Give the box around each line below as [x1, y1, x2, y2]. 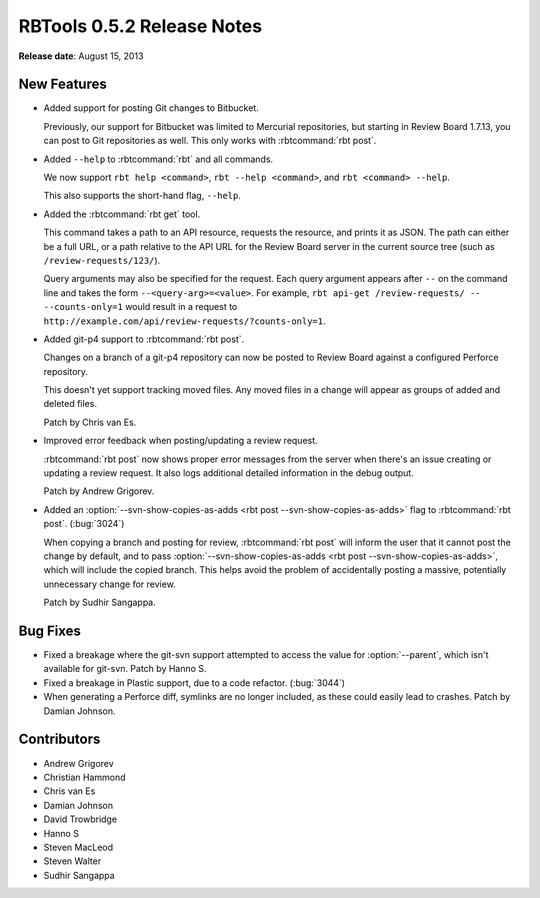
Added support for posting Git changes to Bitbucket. [43, 102, 259, 114]
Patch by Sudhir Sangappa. [43, 596, 157, 609]
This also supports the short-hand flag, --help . [43, 190, 242, 202]
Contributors [18, 731, 101, 748]
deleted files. [43, 398, 97, 410]
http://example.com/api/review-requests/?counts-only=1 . [43, 315, 326, 327]
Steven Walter [43, 855, 102, 867]
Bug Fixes [18, 622, 82, 639]
